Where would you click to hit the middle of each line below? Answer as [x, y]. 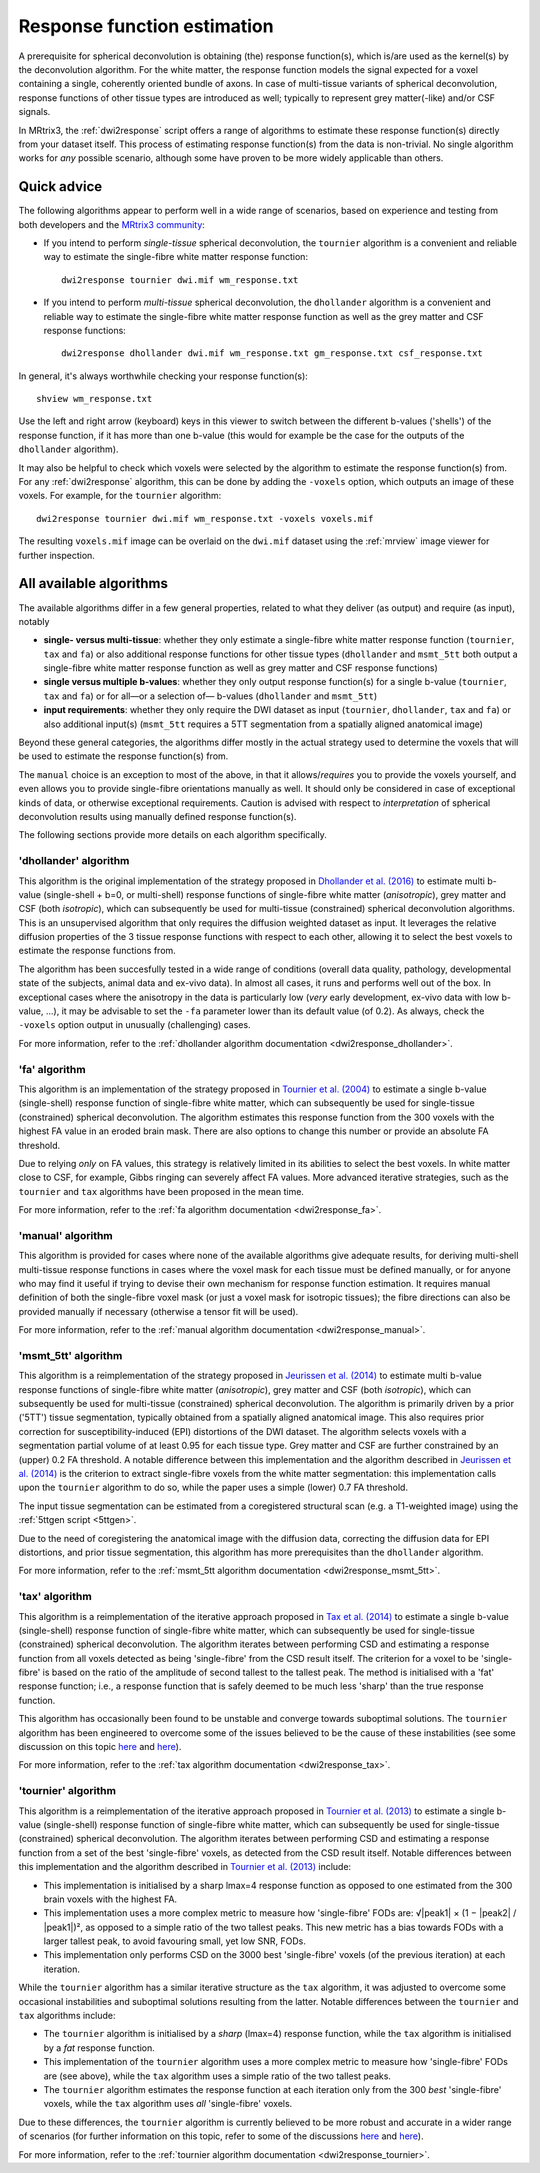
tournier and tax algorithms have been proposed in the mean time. [161, 1191]
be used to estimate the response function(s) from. [123, 756]
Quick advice [60, 186]
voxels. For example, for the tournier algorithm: [120, 496]
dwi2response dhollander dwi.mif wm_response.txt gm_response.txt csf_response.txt [272, 353]
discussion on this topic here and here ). [100, 1747]
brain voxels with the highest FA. [110, 1899]
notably [34, 621]
